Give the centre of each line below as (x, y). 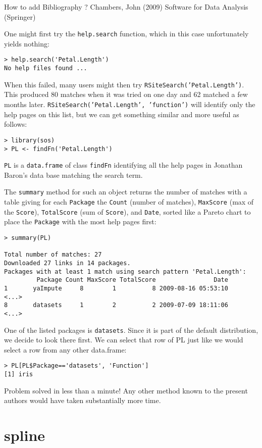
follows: (16, 124)
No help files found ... (46, 68)
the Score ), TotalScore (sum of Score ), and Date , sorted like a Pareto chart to (127, 211)
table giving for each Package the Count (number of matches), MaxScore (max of (129, 202)
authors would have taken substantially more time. (83, 400)
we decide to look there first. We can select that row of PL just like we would (124, 340)
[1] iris (19, 375)
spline (25, 435)
